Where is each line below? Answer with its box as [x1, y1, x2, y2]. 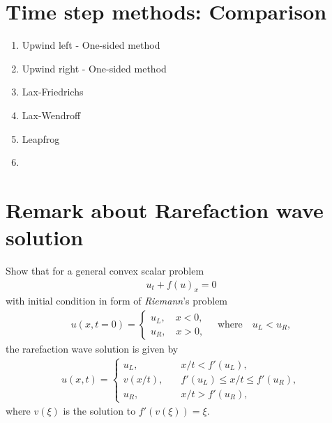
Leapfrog [22, 131, 60, 146]
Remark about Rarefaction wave [6, 195, 324, 224]
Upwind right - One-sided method [22, 61, 167, 75]
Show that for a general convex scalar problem [6, 263, 204, 277]
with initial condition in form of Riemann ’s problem [6, 293, 228, 308]
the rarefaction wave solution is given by [6, 341, 179, 356]
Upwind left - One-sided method [22, 38, 160, 52]
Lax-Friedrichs [22, 84, 84, 99]
